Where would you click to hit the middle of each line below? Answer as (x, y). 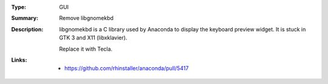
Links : (19, 60)
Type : (19, 7)
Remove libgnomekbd (86, 18)
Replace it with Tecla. (86, 49)
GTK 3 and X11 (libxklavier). (93, 38)
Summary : (25, 18)
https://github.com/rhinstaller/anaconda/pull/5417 (127, 68)
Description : (27, 29)
